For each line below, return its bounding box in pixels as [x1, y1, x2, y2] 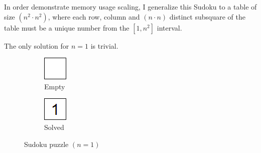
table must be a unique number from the [4, 22, 129, 33]
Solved [44, 121, 64, 132]
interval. [157, 22, 182, 33]
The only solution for [4, 40, 69, 51]
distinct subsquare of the [169, 11, 245, 22]
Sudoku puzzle [24, 138, 69, 149]
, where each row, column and [48, 11, 140, 22]
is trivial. [90, 40, 118, 51]
